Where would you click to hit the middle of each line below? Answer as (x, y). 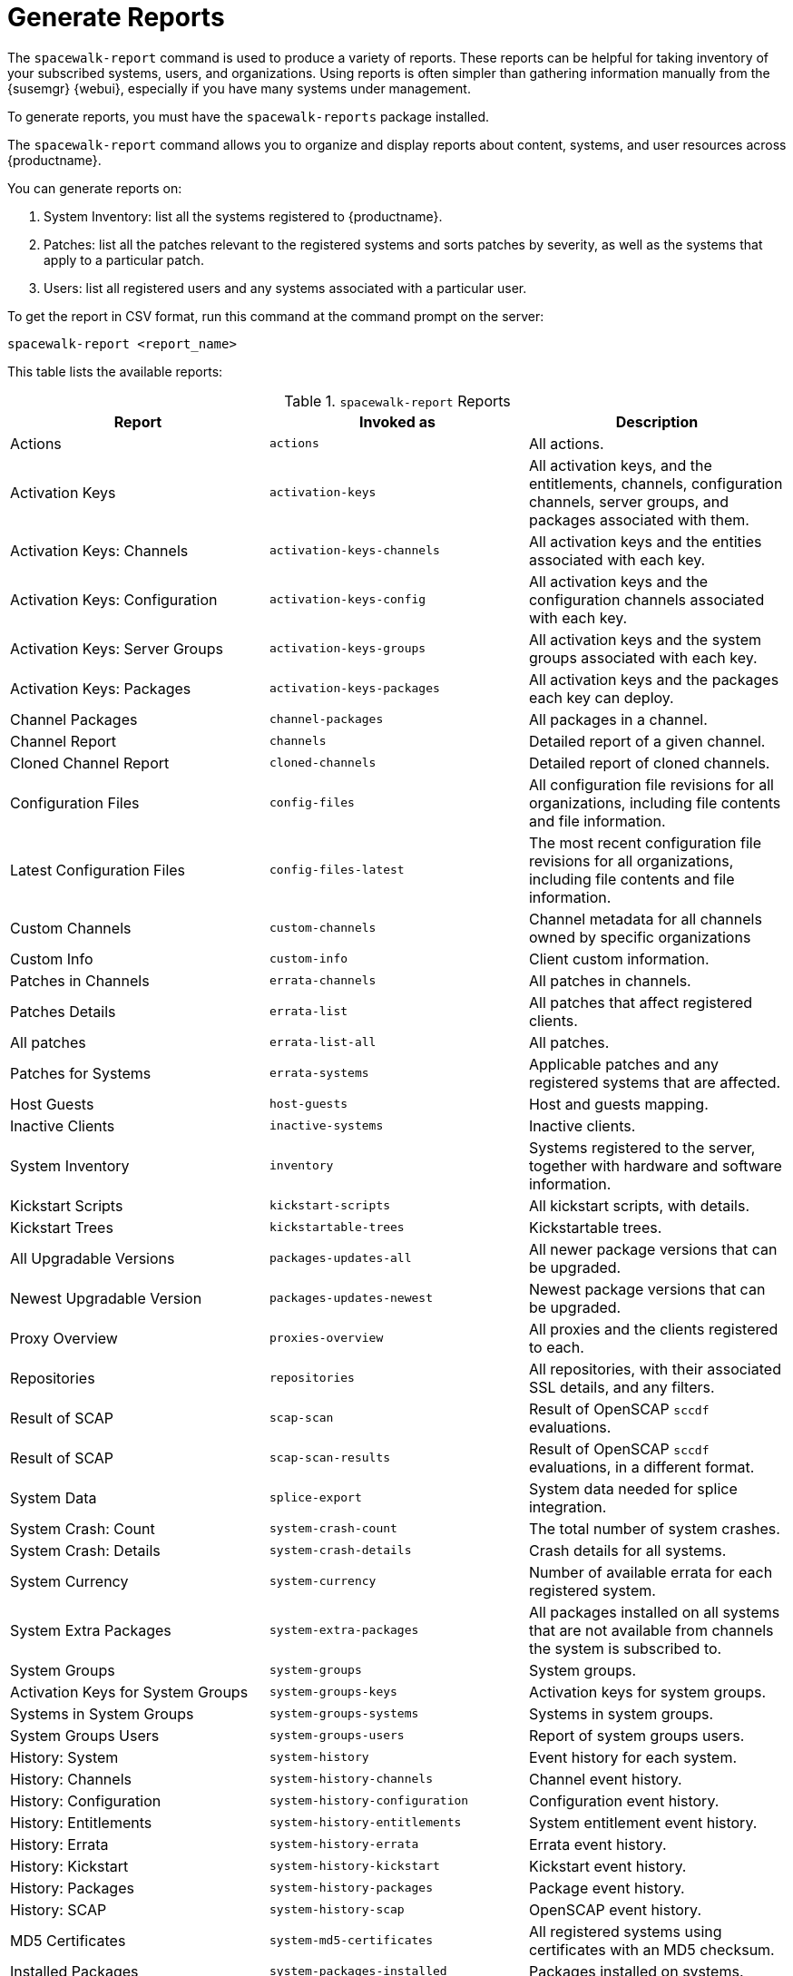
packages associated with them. (639, 519)
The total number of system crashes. (654, 1528)
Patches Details (63, 1011)
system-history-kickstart (354, 1866)
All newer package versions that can (653, 1249)
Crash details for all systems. (627, 1550)
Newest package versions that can (647, 1289)
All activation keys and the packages (654, 679)
